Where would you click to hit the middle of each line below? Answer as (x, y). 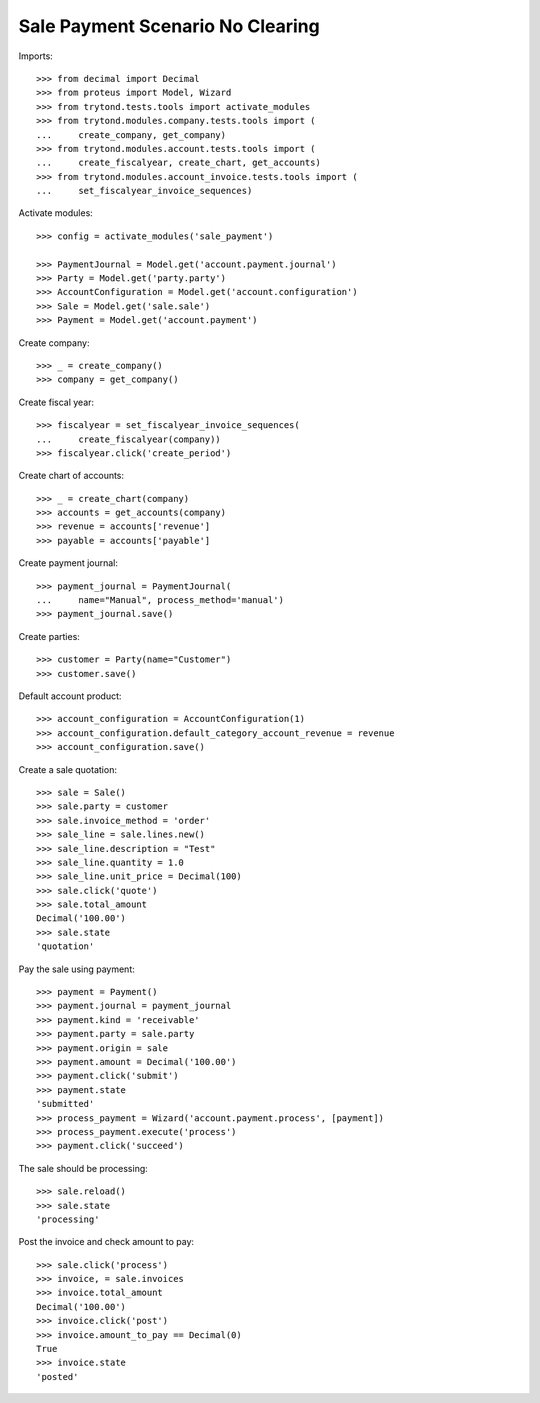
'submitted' (65, 1104)
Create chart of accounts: (71, 476)
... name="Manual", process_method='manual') (160, 600)
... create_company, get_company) (131, 134)
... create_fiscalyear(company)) (129, 439)
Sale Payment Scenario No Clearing (169, 26)
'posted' (57, 1376)
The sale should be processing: (83, 1168)
